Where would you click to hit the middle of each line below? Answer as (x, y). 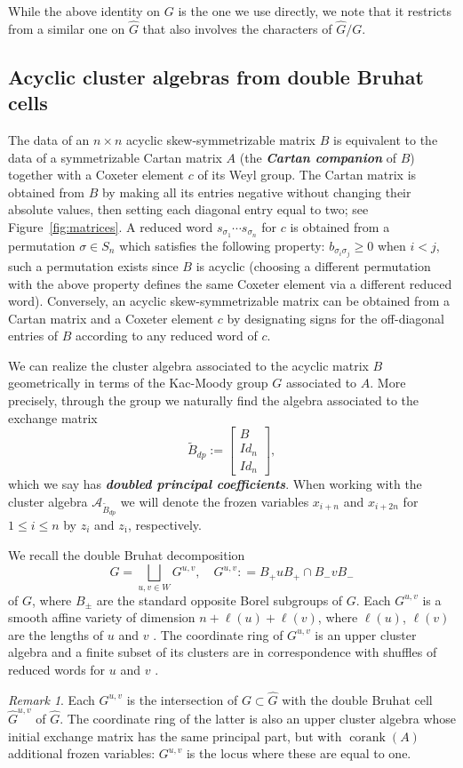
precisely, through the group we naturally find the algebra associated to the (214, 400)
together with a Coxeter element (96, 175)
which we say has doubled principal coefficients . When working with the (215, 484)
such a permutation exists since (93, 265)
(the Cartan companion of (318, 157)
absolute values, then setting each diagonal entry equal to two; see (188, 209)
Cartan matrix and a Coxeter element (111, 318)
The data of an (49, 140)
